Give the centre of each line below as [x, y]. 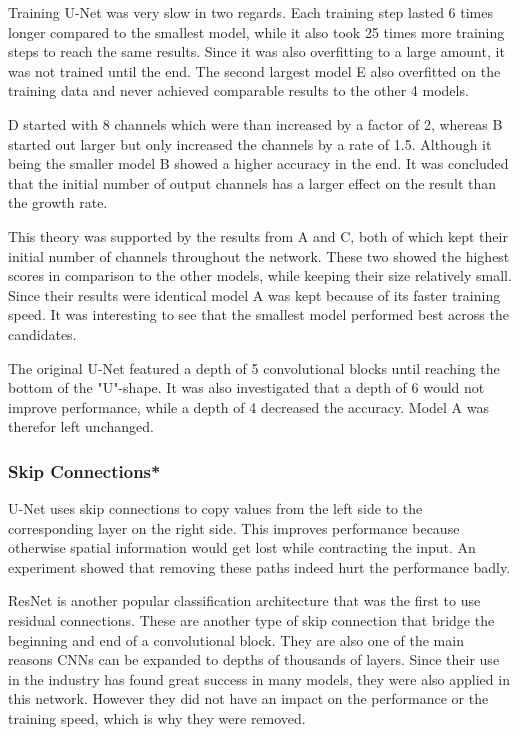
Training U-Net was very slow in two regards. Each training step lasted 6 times [250, 12]
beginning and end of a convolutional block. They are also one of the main [236, 639]
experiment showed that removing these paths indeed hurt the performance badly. [259, 566]
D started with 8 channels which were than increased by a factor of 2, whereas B [255, 123]
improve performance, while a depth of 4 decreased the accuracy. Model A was [248, 406]
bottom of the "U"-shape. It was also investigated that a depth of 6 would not [246, 387]
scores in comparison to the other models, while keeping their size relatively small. [260, 275]
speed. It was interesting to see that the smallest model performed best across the [258, 314]
